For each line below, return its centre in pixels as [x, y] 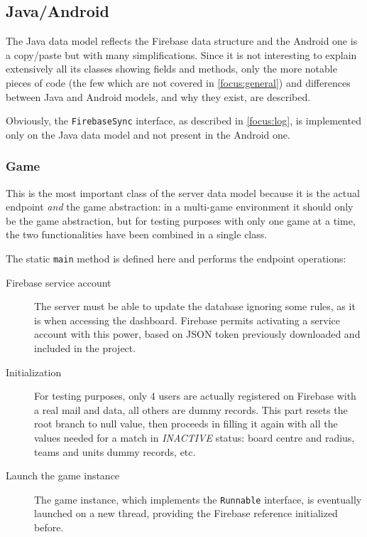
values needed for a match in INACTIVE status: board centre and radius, [195, 438]
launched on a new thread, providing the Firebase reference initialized [186, 513]
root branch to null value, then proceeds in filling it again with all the [186, 424]
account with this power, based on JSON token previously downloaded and [197, 334]
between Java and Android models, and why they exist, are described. [158, 96]
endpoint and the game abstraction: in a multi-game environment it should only [180, 207]
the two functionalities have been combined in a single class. [137, 234]
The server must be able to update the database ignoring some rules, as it [195, 306]
